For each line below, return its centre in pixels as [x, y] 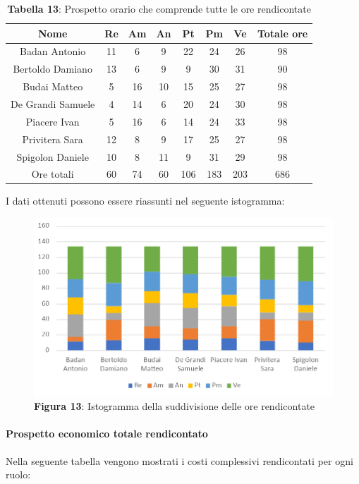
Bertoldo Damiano [53, 69]
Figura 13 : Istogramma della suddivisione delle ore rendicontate [175, 406]
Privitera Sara [53, 139]
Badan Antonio [53, 51]
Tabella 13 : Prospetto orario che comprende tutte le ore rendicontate [159, 8]
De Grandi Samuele [53, 103]
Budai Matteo [53, 86]
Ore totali [53, 174]
